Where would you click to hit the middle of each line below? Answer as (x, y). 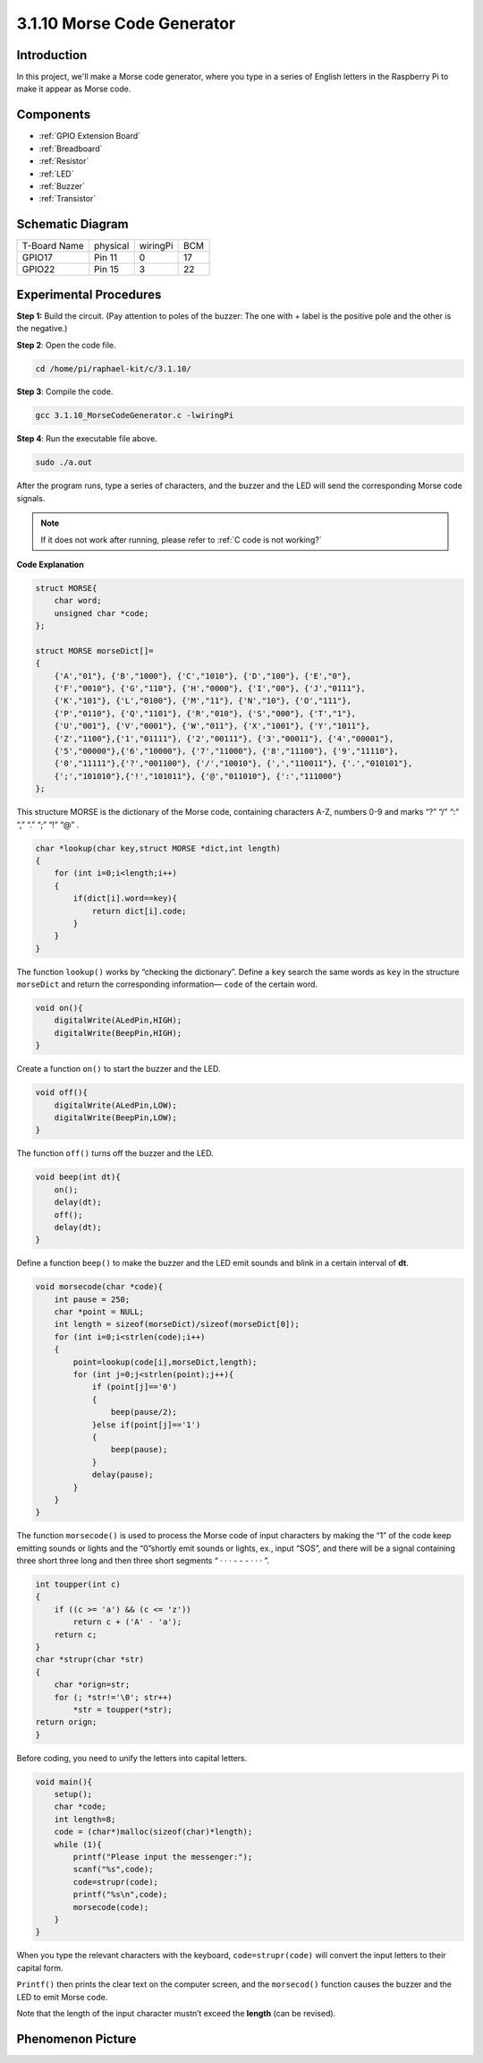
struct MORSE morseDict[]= (94, 651)
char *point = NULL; (99, 1312)
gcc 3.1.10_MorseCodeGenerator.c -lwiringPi (135, 415)
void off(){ (62, 1093)
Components (54, 115)
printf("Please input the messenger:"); (163, 1857)
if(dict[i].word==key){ (125, 899)
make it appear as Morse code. (74, 89)
